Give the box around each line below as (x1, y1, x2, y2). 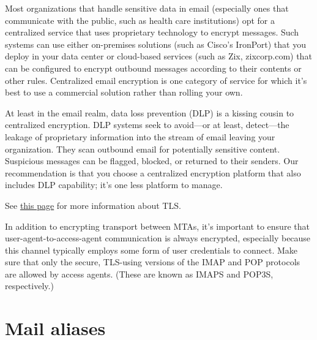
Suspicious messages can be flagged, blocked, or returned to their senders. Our (5, 154, 299, 167)
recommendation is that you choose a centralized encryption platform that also (5, 166, 301, 179)
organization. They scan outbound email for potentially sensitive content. (5, 142, 280, 155)
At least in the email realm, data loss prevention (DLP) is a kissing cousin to (5, 106, 294, 119)
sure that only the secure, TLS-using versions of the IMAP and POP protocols (5, 255, 300, 268)
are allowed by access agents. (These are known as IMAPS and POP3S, (5, 267, 274, 280)
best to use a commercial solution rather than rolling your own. (5, 86, 243, 99)
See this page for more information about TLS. (5, 198, 181, 211)
